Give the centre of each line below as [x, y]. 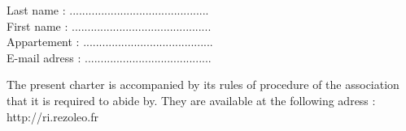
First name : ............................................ [109, 25]
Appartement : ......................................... [110, 42]
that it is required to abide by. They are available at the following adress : [191, 100]
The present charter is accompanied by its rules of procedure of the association [203, 85]
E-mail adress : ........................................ [109, 57]
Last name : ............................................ [108, 10]
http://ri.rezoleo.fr [52, 116]
